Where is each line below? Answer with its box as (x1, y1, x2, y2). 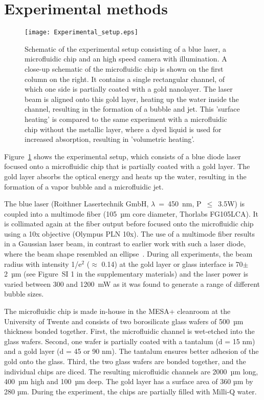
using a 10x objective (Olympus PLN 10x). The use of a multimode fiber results (4, 228, 255, 239)
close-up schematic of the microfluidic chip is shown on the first (25, 63, 224, 74)
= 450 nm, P (159, 198, 202, 209)
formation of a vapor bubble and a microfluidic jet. (4, 181, 164, 192)
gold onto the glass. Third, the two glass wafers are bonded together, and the (4, 356, 246, 366)
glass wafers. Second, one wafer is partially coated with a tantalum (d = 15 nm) (4, 335, 255, 346)
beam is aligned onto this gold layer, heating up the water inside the (25, 93, 239, 104)
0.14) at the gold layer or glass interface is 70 (101, 258, 243, 269)
